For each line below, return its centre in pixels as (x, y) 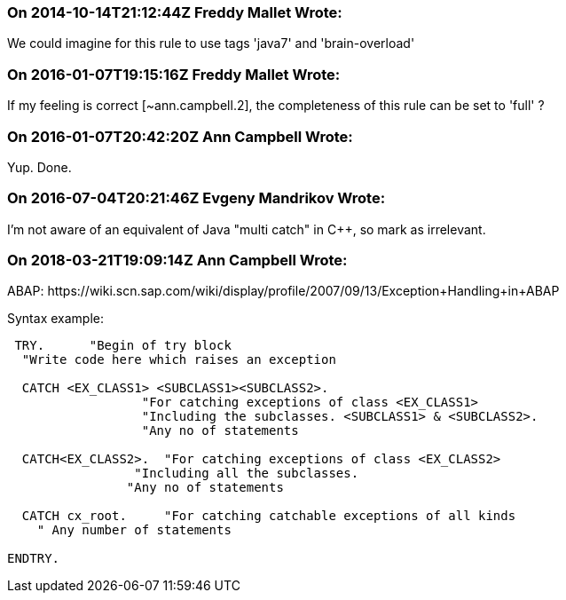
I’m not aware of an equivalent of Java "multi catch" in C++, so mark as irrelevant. (247, 229)
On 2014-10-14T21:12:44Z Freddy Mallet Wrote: (175, 12)
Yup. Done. (39, 167)
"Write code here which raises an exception (179, 360)
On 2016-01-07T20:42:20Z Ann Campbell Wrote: (180, 136)
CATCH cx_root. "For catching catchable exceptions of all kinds (269, 516)
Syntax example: (55, 319)
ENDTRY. (34, 559)
